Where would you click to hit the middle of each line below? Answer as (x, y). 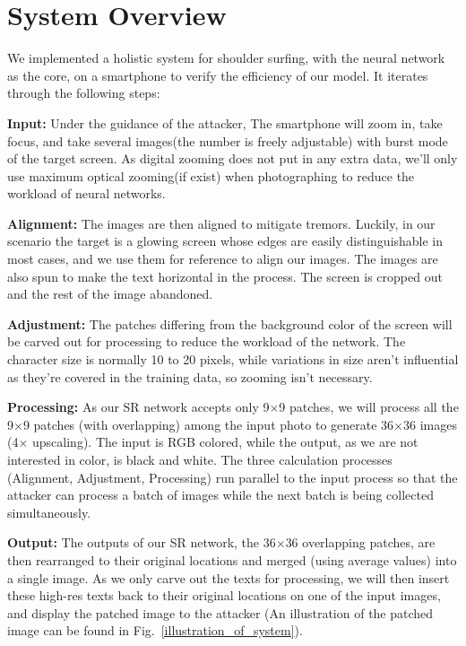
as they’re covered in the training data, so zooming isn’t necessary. (190, 376)
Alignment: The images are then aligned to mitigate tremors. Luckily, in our (221, 223)
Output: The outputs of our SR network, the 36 (142, 542)
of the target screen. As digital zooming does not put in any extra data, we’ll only (233, 158)
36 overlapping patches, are (360, 542)
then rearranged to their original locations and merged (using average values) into (232, 559)
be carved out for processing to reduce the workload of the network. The (207, 341)
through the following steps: (84, 93)
